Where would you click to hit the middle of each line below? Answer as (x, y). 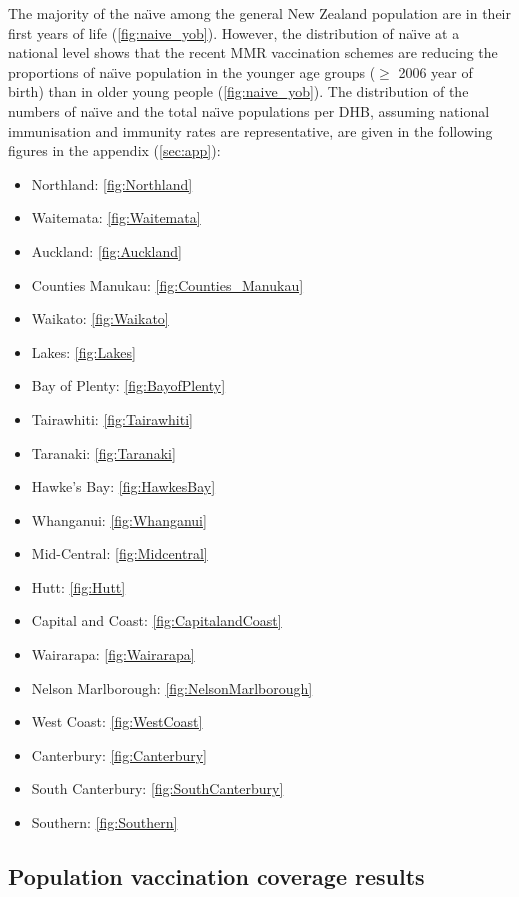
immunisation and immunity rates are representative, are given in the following (250, 130)
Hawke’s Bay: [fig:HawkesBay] (123, 486)
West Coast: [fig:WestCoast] (117, 721)
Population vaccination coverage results (216, 876)
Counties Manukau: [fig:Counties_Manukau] (167, 284)
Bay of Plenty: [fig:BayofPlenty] (128, 385)
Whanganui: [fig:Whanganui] (119, 519)
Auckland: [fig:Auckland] (106, 250)
